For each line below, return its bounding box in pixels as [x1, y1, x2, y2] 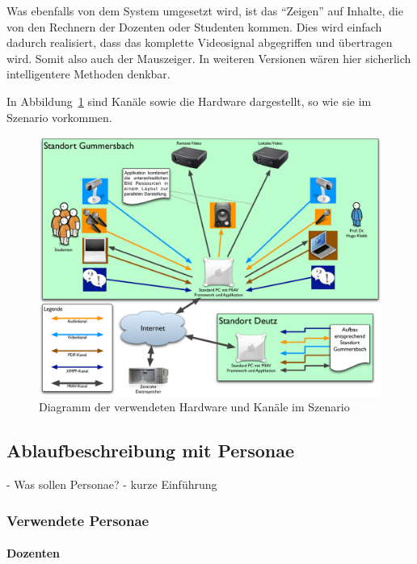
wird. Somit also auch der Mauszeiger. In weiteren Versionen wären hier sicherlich [6, 49, 411, 66]
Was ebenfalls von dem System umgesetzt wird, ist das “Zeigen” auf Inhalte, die [6, 2, 403, 19]
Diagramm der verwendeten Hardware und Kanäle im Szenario [39, 398, 350, 415]
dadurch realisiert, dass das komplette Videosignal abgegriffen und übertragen [6, 34, 393, 51]
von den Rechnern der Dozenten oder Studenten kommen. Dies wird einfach [6, 18, 382, 35]
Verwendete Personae [6, 510, 150, 530]
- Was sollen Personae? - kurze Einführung [6, 476, 217, 493]
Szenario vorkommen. [6, 108, 112, 125]
